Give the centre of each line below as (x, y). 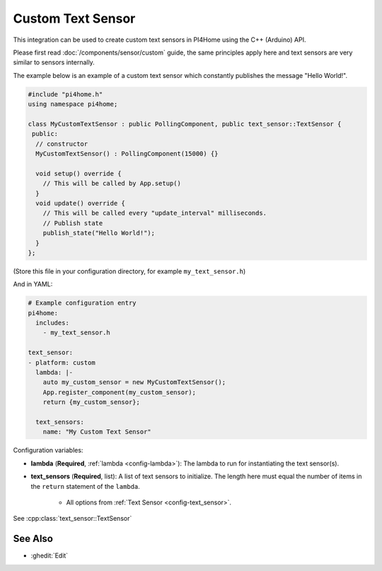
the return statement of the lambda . (86, 486)
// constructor (62, 144)
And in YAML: (33, 284)
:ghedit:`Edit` (50, 555)
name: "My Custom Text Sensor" (97, 432)
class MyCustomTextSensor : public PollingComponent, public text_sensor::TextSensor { (185, 124)
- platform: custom (62, 362)
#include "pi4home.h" (65, 94)
